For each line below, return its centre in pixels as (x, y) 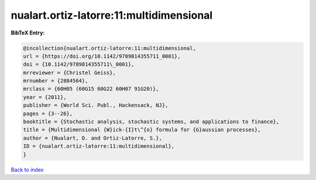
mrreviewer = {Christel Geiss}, (70, 72)
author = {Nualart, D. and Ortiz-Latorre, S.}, (92, 138)
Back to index (27, 169)
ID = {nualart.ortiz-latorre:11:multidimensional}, (99, 146)
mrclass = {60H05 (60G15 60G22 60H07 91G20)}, (91, 89)
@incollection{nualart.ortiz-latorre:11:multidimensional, (109, 48)
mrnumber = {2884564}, (56, 81)
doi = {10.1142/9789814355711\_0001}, (79, 65)
